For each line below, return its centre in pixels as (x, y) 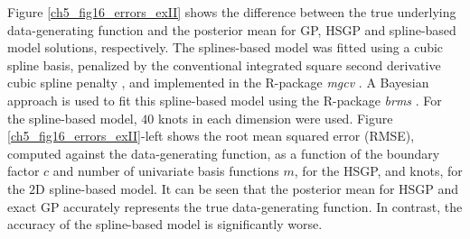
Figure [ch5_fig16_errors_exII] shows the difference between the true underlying (232, 12)
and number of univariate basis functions (166, 171)
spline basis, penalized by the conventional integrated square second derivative (224, 64)
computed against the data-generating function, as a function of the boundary (224, 153)
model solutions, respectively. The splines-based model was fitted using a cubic (226, 47)
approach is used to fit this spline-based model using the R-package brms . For (225, 100)
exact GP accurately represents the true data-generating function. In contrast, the (235, 206)
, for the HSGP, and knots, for (378, 171)
